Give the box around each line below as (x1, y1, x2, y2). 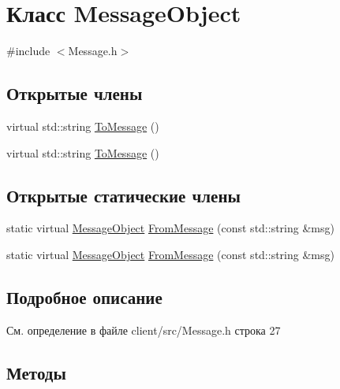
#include (6, 43, 50, 59)
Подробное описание (6, 284, 163, 309)
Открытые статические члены (6, 183, 241, 207)
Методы (6, 360, 66, 384)
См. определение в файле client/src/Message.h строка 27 (6, 321, 281, 338)
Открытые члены (6, 81, 143, 106)
